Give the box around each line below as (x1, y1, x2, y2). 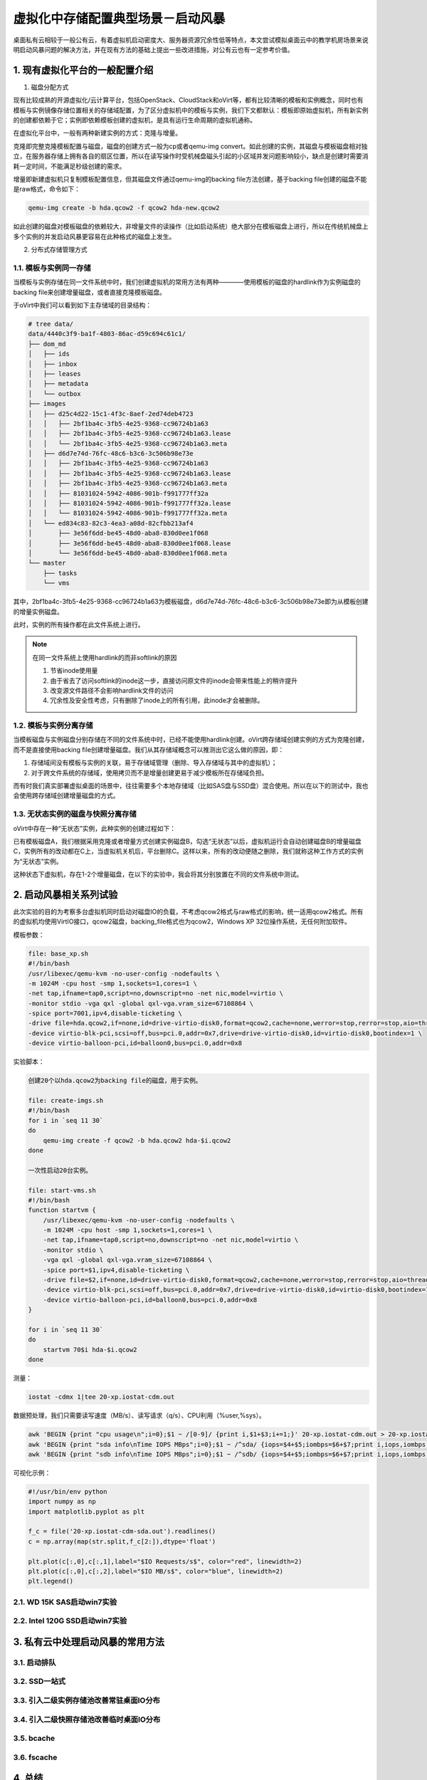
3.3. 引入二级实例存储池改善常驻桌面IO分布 (13, 1695, 160, 1705)
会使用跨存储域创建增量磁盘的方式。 (13, 791, 120, 800)
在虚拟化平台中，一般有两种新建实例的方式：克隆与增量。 (13, 129, 181, 137)
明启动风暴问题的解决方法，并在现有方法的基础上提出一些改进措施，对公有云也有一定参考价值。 (13, 45, 294, 53)
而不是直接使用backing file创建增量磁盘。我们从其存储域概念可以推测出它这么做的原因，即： (13, 745, 285, 754)
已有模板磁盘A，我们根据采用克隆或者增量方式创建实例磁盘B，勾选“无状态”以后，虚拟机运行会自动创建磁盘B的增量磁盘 (13, 837, 362, 845)
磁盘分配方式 (31, 83, 69, 91)
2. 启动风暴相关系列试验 (13, 889, 118, 901)
